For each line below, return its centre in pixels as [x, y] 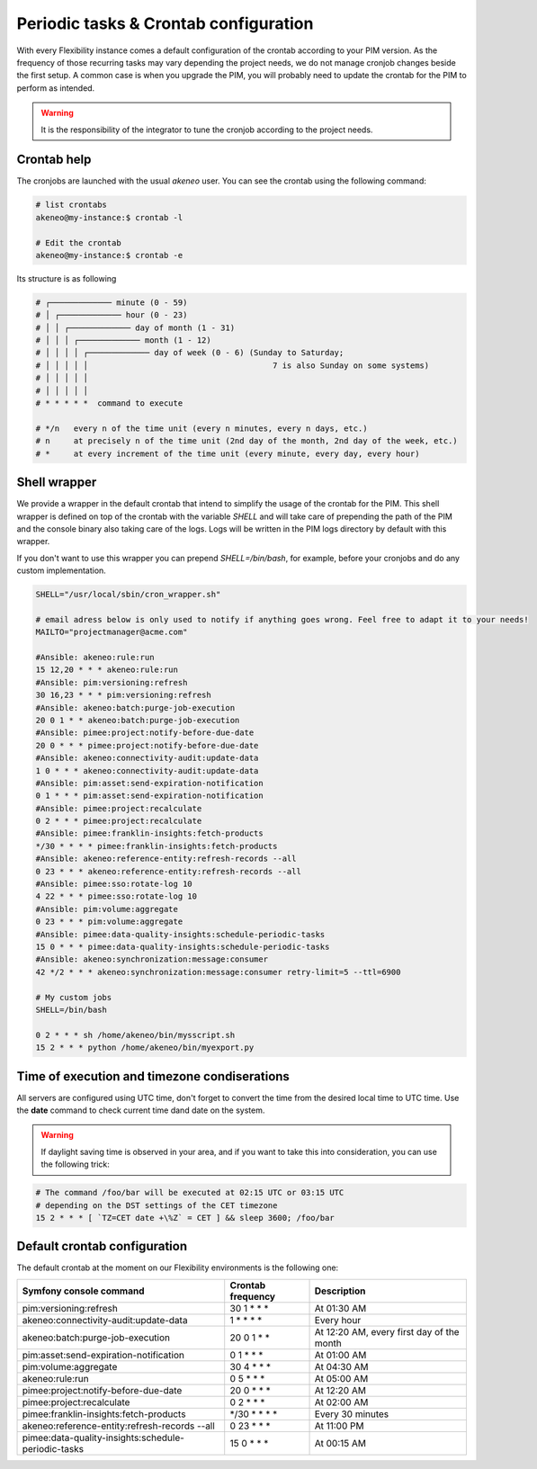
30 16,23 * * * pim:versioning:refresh [123, 695]
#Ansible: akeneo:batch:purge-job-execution [135, 708]
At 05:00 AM [341, 1378]
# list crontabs [72, 205]
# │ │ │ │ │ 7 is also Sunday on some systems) [233, 365]
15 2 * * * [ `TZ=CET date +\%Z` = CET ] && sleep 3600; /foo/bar [185, 1218]
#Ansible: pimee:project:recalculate [119, 808]
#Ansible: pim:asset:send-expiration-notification [150, 783]
